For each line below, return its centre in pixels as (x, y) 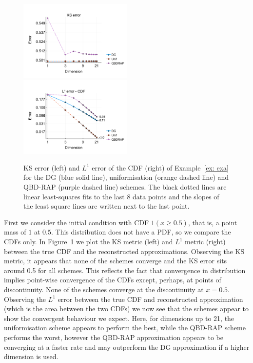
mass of (15, 232)
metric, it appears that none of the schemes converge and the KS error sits (116, 261)
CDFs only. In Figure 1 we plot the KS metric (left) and (88, 241)
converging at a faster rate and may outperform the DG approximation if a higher (127, 347)
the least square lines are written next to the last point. (107, 206)
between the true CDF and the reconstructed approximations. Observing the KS (124, 251)
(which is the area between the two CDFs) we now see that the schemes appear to (126, 309)
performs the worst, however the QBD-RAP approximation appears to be (114, 337)
